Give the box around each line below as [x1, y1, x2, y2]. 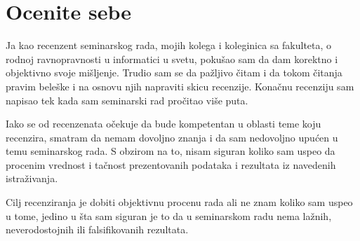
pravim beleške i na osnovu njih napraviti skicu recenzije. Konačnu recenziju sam [6, 78, 354, 93]
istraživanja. [6, 171, 58, 186]
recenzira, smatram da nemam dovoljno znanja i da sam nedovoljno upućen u [6, 130, 338, 144]
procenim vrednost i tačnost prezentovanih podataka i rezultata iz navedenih [6, 157, 336, 172]
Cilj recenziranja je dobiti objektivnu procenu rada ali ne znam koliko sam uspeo [6, 195, 353, 209]
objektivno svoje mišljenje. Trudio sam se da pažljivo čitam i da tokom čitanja [6, 65, 342, 80]
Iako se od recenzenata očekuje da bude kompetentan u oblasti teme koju [6, 116, 321, 131]
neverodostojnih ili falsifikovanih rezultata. [6, 222, 189, 237]
